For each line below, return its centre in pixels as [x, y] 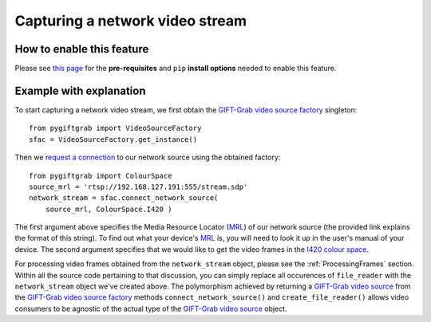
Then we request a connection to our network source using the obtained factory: [148, 157]
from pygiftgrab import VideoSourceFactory [115, 128]
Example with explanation [80, 90]
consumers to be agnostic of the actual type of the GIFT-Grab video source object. [151, 308]
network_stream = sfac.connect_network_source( [124, 198]
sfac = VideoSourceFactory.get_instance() [113, 139]
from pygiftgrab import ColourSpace [101, 176]
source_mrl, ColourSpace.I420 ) [109, 209]
